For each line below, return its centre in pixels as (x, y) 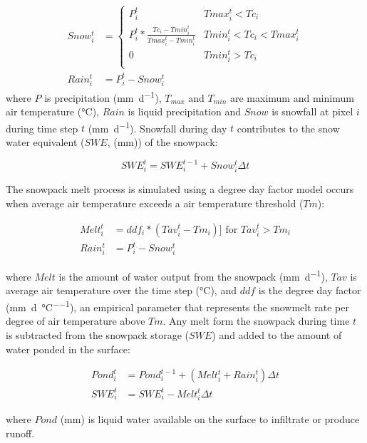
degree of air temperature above (76, 321)
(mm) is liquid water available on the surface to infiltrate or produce (210, 419)
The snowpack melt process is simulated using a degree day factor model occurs (180, 189)
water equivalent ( (45, 142)
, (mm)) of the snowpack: (162, 142)
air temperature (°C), (52, 111)
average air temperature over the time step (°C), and (121, 290)
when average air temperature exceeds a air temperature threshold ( (155, 203)
